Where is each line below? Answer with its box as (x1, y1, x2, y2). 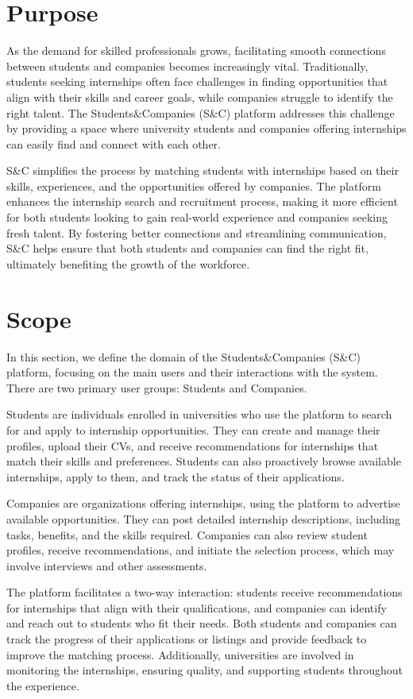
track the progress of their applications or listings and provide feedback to (6, 631, 367, 647)
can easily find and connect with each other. (6, 135, 222, 152)
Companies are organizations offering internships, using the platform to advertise (6, 495, 400, 512)
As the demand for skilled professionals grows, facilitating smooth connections (6, 42, 386, 59)
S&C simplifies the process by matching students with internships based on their (6, 162, 399, 179)
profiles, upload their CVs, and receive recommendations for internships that (6, 437, 379, 454)
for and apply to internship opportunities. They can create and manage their (6, 421, 380, 438)
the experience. (6, 677, 79, 693)
